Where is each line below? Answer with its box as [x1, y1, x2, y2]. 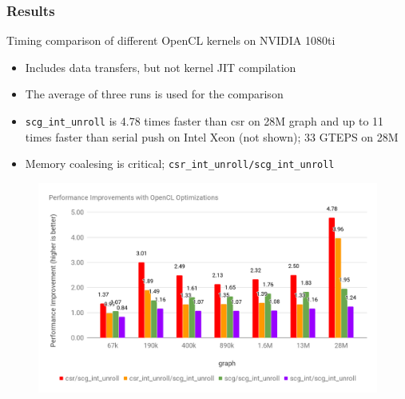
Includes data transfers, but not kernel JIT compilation [25, 58, 296, 75]
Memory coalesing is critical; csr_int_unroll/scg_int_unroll [25, 155, 335, 172]
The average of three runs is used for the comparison [25, 86, 284, 102]
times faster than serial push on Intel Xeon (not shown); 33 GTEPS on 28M [25, 128, 399, 145]
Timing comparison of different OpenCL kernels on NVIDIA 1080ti [6, 32, 336, 49]
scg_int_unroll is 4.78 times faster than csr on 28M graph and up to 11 [25, 113, 384, 129]
